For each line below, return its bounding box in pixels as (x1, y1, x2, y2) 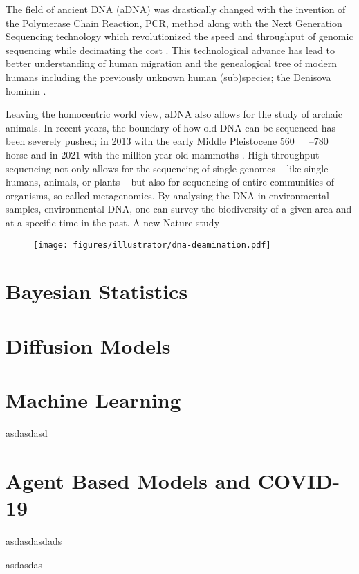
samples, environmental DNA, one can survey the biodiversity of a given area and (6, 201, 352, 216)
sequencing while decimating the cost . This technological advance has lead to (6, 42, 335, 57)
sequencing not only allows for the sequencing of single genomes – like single (6, 161, 329, 175)
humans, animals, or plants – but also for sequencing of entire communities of (6, 174, 335, 189)
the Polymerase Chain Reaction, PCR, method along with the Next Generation (6, 15, 342, 30)
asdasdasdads (6, 533, 62, 548)
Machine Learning (6, 386, 181, 414)
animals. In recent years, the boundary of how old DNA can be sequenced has (6, 120, 335, 134)
